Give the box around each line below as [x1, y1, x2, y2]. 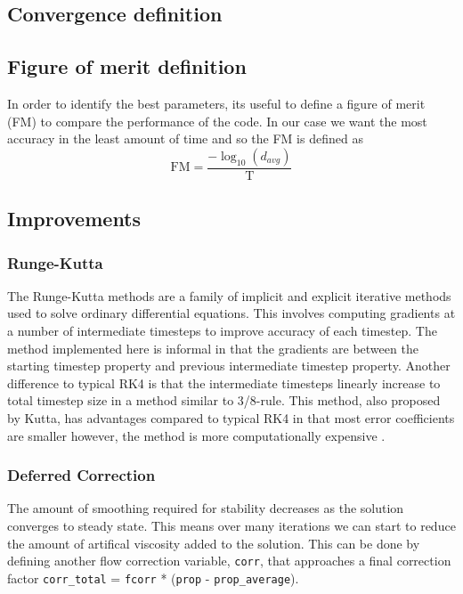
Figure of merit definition [7, 53, 247, 80]
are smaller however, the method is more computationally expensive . [7, 426, 386, 444]
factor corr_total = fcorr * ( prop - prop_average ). [7, 568, 299, 587]
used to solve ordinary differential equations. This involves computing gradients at [7, 304, 456, 322]
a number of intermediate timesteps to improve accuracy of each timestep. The [7, 321, 437, 339]
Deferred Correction [7, 464, 156, 486]
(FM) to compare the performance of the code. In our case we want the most [7, 111, 427, 130]
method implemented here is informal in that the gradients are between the [7, 338, 418, 357]
